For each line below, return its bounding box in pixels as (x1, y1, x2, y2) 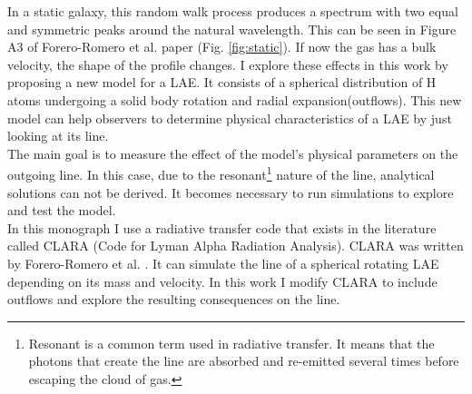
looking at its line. (7, 126, 109, 145)
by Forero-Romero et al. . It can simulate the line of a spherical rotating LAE (7, 253, 439, 272)
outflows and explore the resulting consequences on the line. (7, 290, 340, 309)
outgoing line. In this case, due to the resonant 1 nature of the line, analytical (7, 163, 435, 183)
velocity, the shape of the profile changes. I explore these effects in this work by (7, 54, 448, 74)
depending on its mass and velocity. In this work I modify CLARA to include (7, 271, 438, 291)
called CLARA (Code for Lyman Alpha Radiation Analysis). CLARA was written (7, 236, 464, 255)
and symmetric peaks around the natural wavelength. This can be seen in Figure (7, 19, 457, 38)
